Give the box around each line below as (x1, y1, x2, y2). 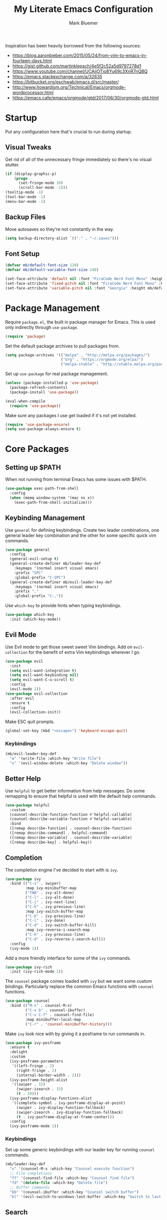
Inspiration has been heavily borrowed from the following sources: (5, 42, 141, 48)
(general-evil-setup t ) (9, 557, 59, 562)
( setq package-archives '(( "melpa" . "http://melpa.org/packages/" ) (5, 352, 150, 357)
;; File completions (9, 1171, 52, 1176)
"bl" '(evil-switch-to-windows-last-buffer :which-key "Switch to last (9, 1194, 162, 1199)
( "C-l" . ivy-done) (25, 918, 66, 923)
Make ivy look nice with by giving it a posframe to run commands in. (5, 1031, 146, 1037)
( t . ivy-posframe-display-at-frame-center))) (16, 1114, 114, 1119)
